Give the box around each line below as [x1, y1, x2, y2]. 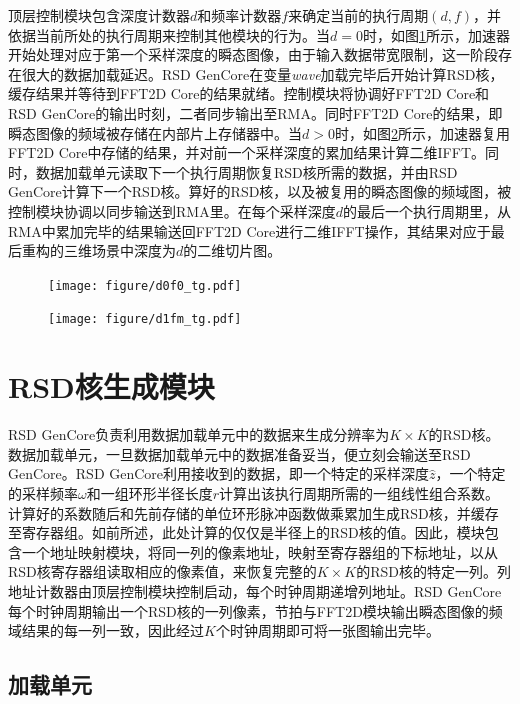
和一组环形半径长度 [86, 482, 213, 503]
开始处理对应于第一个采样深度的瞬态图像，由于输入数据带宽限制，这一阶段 [8, 44, 498, 65]
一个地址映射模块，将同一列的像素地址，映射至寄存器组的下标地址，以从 [21, 541, 498, 562]
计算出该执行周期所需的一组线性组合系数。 [219, 482, 500, 503]
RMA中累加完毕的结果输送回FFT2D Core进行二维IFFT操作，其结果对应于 [8, 220, 491, 241]
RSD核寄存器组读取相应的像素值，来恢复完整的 [8, 561, 317, 582]
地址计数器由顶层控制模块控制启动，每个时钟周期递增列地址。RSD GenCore [8, 580, 502, 601]
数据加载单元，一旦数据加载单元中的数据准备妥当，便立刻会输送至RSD [8, 443, 471, 464]
